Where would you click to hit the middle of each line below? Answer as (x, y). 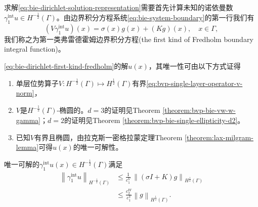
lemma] (27, 147)
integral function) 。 (35, 49)
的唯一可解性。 (98, 147)
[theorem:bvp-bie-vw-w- (199, 110)
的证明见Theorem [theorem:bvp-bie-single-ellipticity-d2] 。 (154, 120)
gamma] (28, 120)
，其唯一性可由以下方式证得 (195, 66)
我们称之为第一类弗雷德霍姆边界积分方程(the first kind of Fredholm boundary (129, 39)
